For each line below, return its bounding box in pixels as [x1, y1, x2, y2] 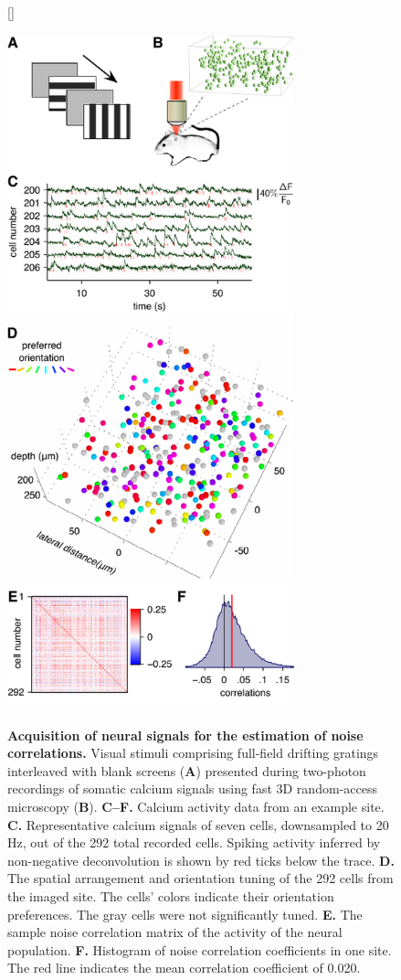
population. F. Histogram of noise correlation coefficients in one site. [7, 940, 392, 959]
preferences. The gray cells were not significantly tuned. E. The [7, 904, 363, 923]
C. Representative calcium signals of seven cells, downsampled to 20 [7, 815, 389, 834]
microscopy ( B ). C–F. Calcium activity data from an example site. [7, 796, 385, 815]
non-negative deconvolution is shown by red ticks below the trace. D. [7, 850, 395, 869]
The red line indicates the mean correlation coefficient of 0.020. [7, 958, 361, 977]
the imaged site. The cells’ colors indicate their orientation [7, 886, 334, 905]
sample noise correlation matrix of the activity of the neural [7, 922, 343, 942]
